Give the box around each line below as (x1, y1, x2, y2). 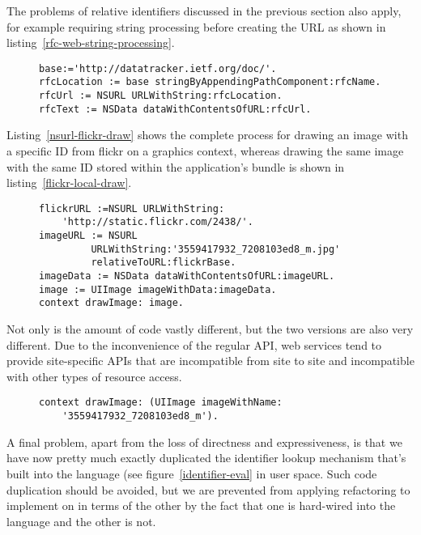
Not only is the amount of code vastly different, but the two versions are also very (6, 321, 414, 338)
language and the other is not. (6, 512, 156, 529)
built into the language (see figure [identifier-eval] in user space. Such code (6, 465, 377, 482)
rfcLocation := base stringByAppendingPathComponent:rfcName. (39, 76, 381, 88)
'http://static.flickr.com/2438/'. (62, 216, 253, 228)
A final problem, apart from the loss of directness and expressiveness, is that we (6, 433, 402, 450)
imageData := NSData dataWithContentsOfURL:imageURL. (39, 270, 335, 282)
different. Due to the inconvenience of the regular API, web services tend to (6, 336, 382, 353)
